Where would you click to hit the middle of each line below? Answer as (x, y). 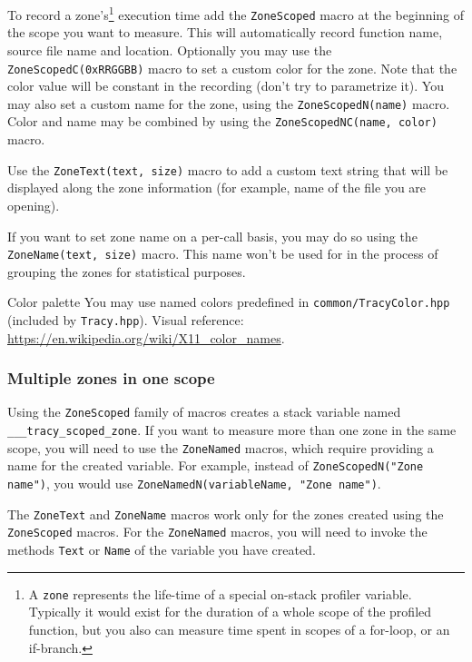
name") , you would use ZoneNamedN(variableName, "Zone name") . (194, 484)
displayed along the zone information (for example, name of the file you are (217, 188)
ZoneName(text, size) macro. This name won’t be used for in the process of (223, 254)
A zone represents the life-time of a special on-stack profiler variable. (220, 593)
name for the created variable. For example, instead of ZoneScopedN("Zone (216, 465)
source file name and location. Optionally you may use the (170, 49)
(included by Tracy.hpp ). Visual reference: (126, 320)
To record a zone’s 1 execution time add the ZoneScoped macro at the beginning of (236, 13)
